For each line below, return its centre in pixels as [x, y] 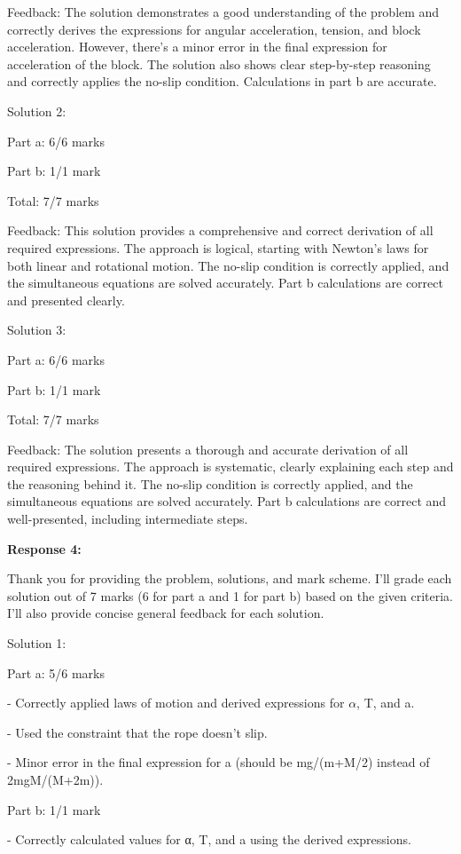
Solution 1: [37, 643]
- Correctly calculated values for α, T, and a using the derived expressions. [209, 839]
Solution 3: [37, 330]
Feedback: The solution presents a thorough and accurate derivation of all [208, 449]
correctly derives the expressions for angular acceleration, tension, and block [214, 29]
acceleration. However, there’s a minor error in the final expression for [197, 47]
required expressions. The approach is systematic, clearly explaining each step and [230, 467]
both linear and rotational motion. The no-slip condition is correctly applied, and [228, 265]
